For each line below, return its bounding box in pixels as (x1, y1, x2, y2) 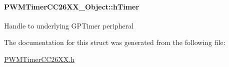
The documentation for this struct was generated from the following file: (4, 37, 225, 47)
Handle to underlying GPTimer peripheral (4, 20, 134, 30)
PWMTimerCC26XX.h (4, 53, 75, 64)
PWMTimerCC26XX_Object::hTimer (4, 1, 139, 11)
